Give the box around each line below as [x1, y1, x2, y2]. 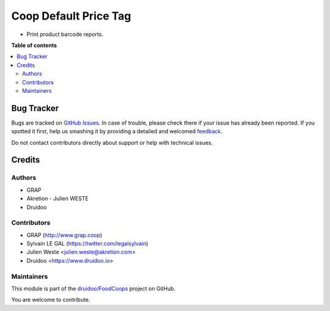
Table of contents [11, 42, 57, 49]
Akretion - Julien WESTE [26, 195, 89, 202]
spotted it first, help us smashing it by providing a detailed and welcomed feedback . [11, 128, 223, 135]
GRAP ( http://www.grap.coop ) [26, 231, 103, 238]
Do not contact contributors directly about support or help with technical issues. [11, 139, 213, 146]
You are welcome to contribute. [11, 296, 90, 304]
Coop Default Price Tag [11, 9, 131, 23]
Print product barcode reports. [26, 31, 104, 38]
